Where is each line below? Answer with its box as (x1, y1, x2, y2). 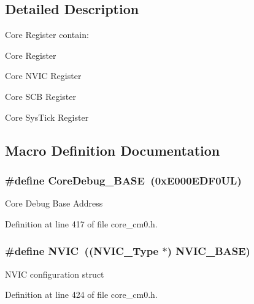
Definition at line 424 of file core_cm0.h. (5, 288, 158, 301)
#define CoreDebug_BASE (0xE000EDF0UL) (5, 172, 242, 188)
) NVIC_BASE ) (167, 243, 250, 259)
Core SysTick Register (5, 110, 89, 123)
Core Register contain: (5, 28, 89, 41)
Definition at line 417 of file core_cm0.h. (5, 217, 158, 230)
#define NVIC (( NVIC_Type (5, 243, 159, 259)
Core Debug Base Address (5, 197, 103, 210)
